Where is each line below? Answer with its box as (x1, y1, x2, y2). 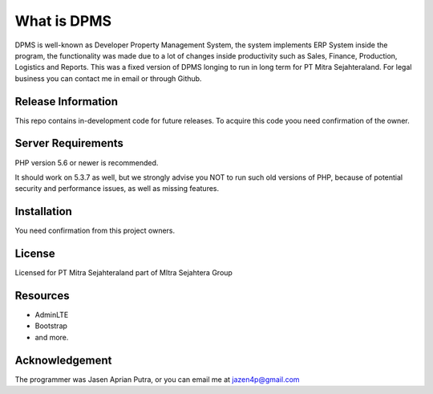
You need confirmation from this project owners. (14, 225, 176, 236)
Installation (14, 205, 72, 218)
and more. (34, 332, 69, 342)
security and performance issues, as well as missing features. (14, 184, 220, 193)
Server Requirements (14, 136, 124, 150)
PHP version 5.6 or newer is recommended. (14, 157, 159, 168)
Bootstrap (34, 321, 68, 331)
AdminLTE (34, 310, 69, 320)
